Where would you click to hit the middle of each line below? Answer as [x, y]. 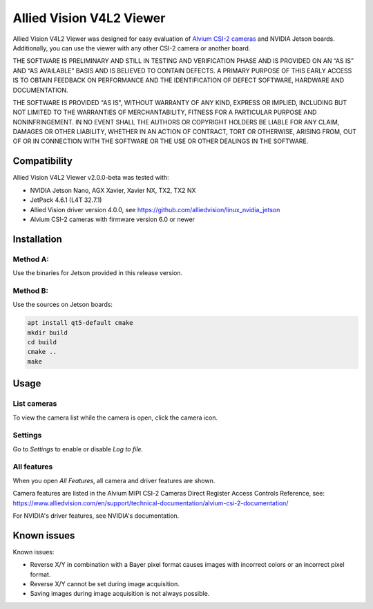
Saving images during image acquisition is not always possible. [120, 594]
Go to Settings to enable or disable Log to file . [78, 449]
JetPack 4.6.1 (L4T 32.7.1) [66, 200]
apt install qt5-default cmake [80, 323]
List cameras [35, 404]
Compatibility [42, 161]
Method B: [30, 290]
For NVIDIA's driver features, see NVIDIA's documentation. [96, 516]
